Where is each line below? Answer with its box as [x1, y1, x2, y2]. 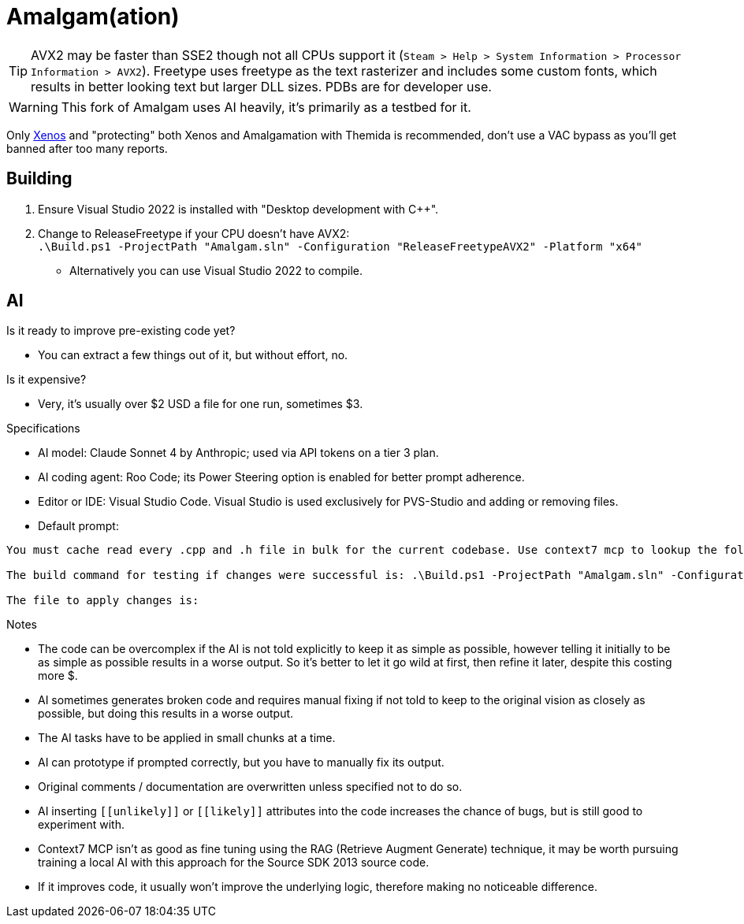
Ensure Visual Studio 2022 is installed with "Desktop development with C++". [38, 202, 439, 216]
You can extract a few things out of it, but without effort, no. [38, 348, 348, 362]
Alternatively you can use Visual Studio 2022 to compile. [69, 263, 363, 277]
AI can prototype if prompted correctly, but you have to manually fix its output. [38, 755, 445, 770]
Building [6, 169, 73, 189]
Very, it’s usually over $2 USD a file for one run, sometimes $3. [38, 397, 363, 411]
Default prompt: [38, 519, 119, 533]
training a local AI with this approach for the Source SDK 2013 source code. [38, 855, 430, 870]
